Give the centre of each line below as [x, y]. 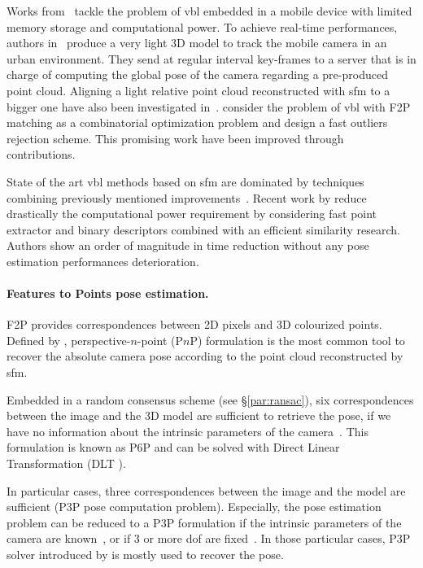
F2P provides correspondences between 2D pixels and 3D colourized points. [194, 324]
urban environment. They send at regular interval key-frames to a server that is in [211, 58]
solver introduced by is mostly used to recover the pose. [145, 555]
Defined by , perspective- [69, 340]
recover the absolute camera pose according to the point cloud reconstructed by [205, 356]
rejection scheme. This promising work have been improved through [175, 138]
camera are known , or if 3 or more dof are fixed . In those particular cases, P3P [209, 538]
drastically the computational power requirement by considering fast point [192, 214]
